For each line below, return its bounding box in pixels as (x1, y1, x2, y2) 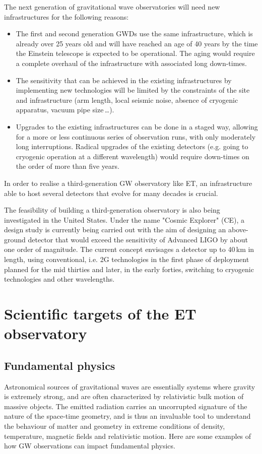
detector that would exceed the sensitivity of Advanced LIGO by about (28, 234, 248, 244)
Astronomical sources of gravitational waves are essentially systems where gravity (4, 381, 255, 392)
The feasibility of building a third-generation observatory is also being (4, 205, 220, 215)
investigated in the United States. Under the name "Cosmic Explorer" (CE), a (4, 214, 245, 225)
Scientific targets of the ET (4, 303, 196, 324)
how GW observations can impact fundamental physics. (4, 440, 175, 451)
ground (4, 234, 26, 244)
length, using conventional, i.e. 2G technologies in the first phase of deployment (4, 254, 249, 265)
